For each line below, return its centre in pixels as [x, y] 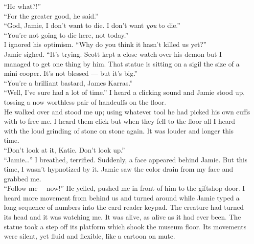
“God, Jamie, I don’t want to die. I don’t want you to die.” [92, 25]
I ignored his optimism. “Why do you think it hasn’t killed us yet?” [105, 44]
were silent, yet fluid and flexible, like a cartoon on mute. [90, 236]
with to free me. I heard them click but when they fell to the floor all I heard [120, 121]
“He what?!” [23, 6]
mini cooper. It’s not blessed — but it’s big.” [71, 73]
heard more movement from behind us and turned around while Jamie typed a [122, 197]
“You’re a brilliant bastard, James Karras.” [68, 82]
